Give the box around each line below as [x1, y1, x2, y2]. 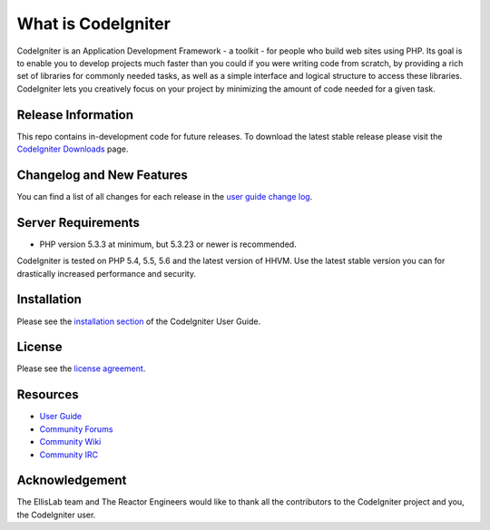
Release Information [16, 107, 134, 123]
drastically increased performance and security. [16, 268, 197, 279]
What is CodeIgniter [16, 14, 171, 34]
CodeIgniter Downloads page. [16, 143, 129, 154]
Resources [16, 387, 79, 403]
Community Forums [39, 423, 113, 435]
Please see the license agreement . [16, 363, 146, 374]
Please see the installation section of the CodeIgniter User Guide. [16, 316, 261, 327]
